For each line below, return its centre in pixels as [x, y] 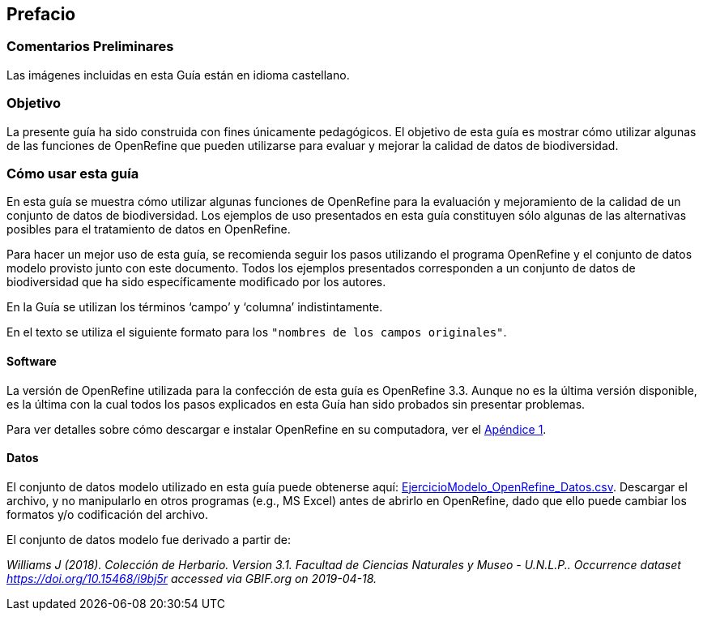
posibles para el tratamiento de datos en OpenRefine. [149, 229]
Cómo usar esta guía [73, 173]
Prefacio [41, 14]
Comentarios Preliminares [90, 47]
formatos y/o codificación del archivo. [107, 514]
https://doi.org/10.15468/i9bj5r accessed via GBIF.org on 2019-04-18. [192, 578]
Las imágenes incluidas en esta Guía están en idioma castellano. [178, 75]
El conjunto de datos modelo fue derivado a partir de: [149, 539]
